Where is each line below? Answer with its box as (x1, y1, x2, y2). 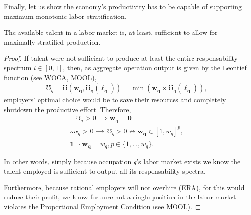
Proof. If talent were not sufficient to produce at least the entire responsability (4, 53, 238, 63)
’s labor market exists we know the (136, 156, 241, 166)
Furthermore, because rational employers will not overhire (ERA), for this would (4, 182, 245, 192)
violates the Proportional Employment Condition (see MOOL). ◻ (4, 201, 201, 211)
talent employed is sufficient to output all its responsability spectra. (4, 165, 206, 176)
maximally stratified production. (4, 36, 101, 47)
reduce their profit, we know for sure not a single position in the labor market (4, 192, 236, 202)
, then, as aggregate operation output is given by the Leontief (63, 62, 247, 72)
